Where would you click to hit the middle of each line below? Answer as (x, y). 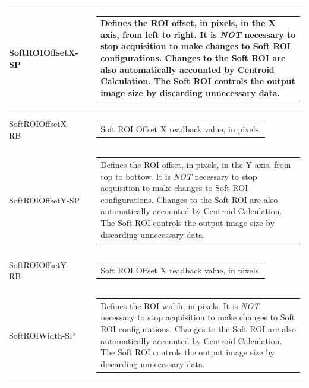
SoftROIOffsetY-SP (45, 200)
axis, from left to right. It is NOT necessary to (198, 34)
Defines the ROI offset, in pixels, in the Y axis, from (196, 164)
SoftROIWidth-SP (42, 335)
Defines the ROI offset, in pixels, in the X (188, 23)
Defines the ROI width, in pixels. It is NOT (180, 305)
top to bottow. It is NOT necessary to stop (179, 176)
